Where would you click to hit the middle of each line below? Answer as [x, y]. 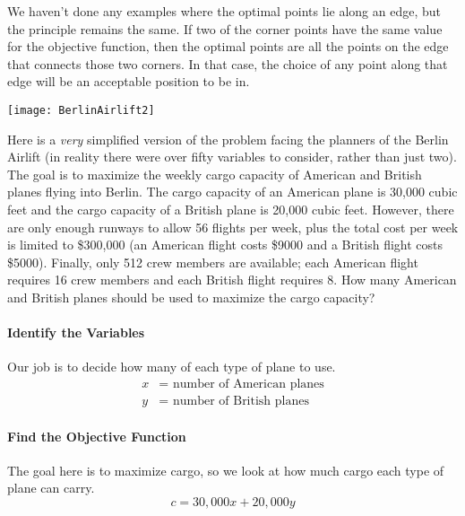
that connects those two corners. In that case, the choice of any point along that [228, 63]
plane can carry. [51, 488]
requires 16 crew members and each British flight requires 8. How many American [232, 280]
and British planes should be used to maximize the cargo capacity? [191, 297]
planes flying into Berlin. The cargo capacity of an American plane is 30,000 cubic [232, 192]
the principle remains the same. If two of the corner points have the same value [225, 28]
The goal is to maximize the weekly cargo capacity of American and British [215, 174]
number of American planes [248, 384]
